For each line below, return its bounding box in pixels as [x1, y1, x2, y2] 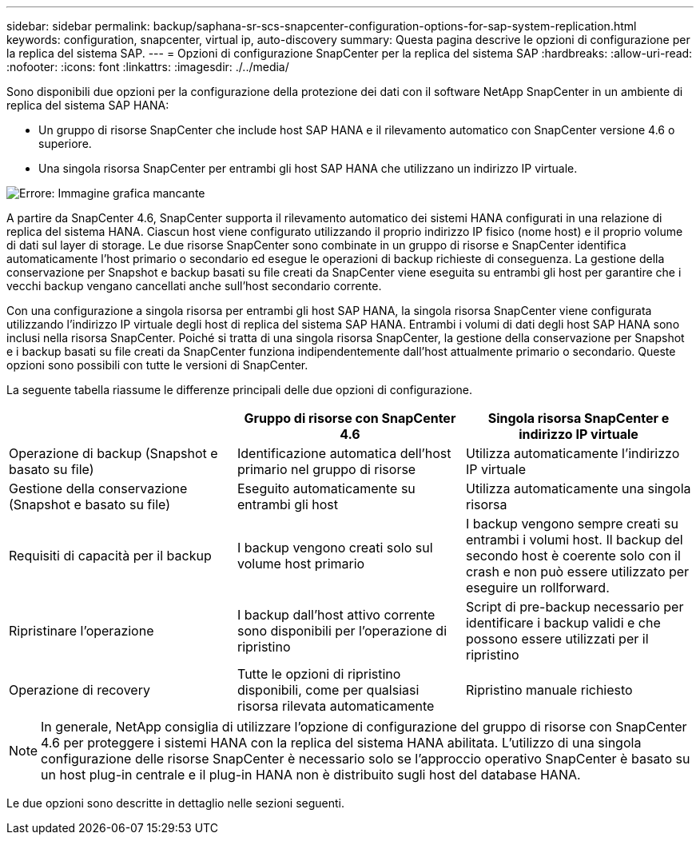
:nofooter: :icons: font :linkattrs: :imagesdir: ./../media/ [6, 60, 289, 74]
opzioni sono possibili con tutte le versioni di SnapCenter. [6, 358, 308, 372]
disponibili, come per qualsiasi [237, 682, 420, 698]
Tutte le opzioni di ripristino [237, 666, 401, 682]
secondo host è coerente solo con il [465, 548, 681, 564]
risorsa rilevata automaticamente [237, 698, 435, 714]
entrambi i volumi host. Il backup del [465, 532, 683, 548]
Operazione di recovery [9, 682, 150, 698]
